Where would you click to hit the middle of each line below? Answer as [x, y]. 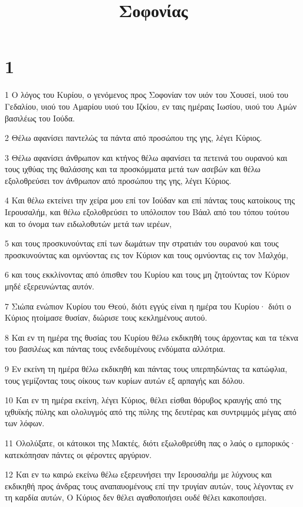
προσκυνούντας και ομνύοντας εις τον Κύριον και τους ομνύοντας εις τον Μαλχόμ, [146, 254]
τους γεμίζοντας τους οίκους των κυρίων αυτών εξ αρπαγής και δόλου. [125, 380]
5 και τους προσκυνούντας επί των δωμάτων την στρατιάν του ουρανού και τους [142, 243]
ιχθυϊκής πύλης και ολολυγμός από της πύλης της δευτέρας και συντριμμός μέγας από [151, 411]
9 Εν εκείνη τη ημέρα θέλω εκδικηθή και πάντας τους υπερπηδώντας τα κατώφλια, [146, 368]
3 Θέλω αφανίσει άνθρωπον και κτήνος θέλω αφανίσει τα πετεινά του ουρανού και [146, 157]
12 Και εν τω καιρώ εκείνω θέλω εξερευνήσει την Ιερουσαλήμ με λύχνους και [138, 474]
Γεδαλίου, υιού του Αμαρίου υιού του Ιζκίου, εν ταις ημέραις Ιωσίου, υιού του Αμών [151, 106]
